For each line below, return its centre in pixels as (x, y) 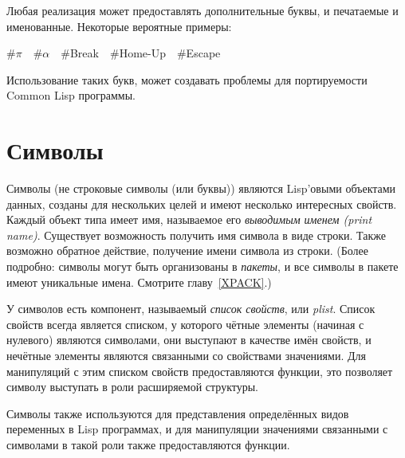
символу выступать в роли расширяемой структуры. (132, 387)
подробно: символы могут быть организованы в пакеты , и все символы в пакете (202, 266)
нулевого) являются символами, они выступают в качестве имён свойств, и (189, 340)
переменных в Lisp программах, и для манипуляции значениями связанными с (197, 429)
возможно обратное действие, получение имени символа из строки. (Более (187, 251)
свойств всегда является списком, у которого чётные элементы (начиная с (185, 324)
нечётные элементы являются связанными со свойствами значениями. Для (186, 356)
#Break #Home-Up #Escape (141, 53)
